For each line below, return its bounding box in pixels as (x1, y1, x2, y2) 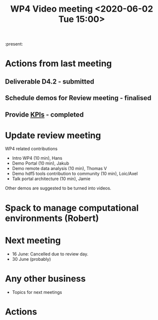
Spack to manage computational (5, 202, 139, 213)
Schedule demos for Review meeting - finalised (5, 94, 152, 102)
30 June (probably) (12, 256, 51, 262)
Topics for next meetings (12, 289, 62, 295)
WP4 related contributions (5, 146, 58, 152)
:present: (5, 41, 23, 47)
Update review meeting (5, 130, 101, 141)
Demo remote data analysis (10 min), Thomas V (12, 166, 107, 171)
